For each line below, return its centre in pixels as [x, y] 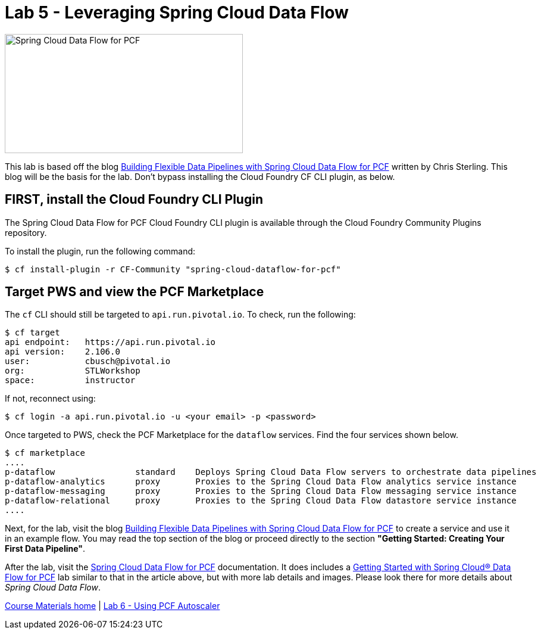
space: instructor [70, 380]
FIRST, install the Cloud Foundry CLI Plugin [134, 200]
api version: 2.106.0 [62, 352]
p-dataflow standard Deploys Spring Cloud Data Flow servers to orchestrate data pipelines [271, 472]
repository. [26, 232]
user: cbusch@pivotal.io [88, 361]
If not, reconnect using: [50, 399]
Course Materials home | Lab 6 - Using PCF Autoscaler [112, 606]
